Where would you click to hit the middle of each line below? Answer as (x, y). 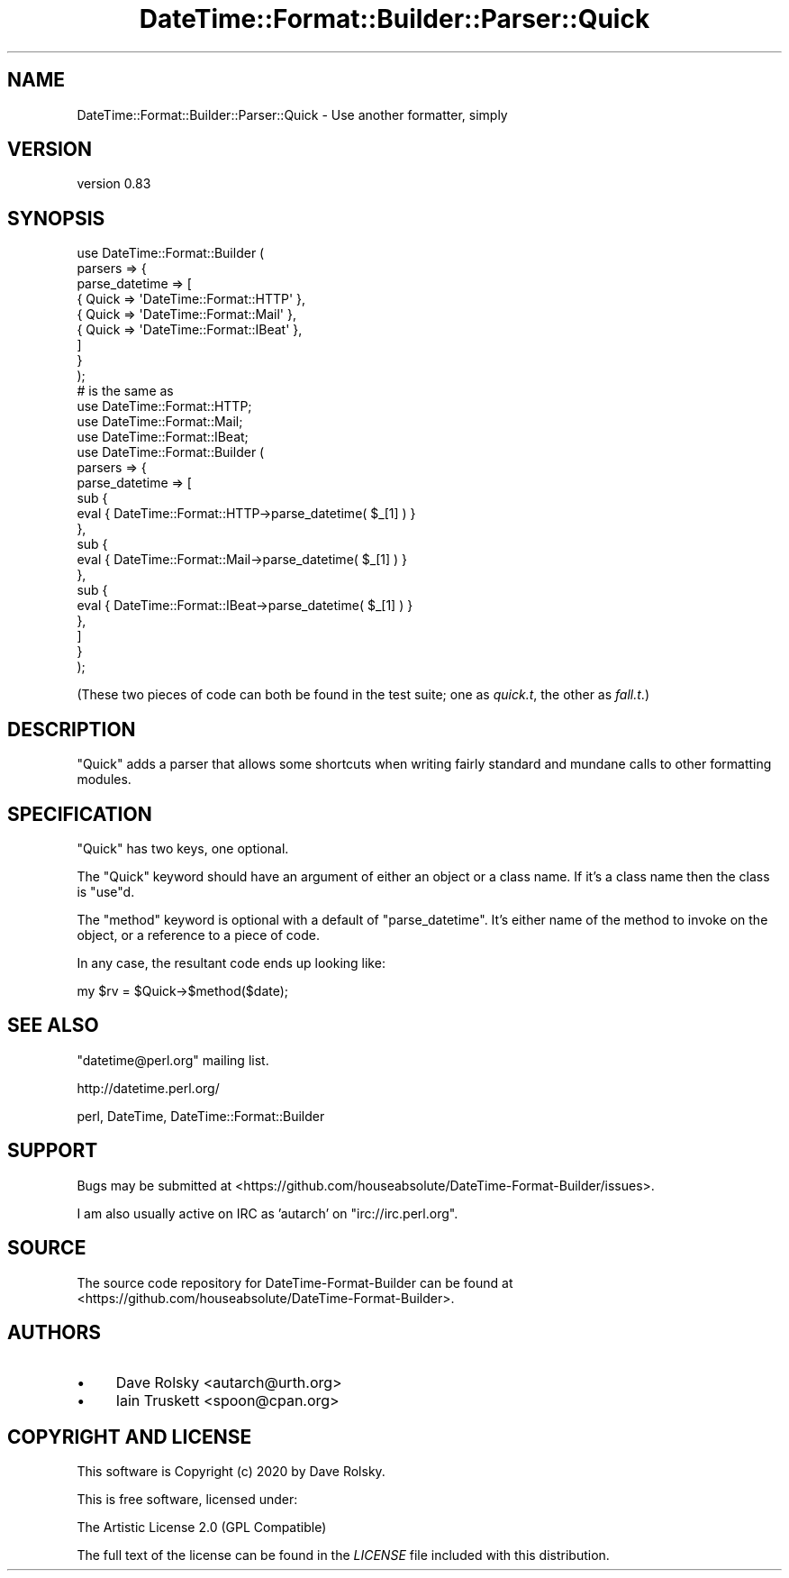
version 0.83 (114, 184)
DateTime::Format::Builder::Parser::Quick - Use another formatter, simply (292, 114)
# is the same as (125, 391)
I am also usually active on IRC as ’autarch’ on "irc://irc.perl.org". (268, 1213)
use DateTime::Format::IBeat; (163, 437)
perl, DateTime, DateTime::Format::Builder (201, 1116)
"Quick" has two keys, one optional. (183, 848)
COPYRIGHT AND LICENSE (130, 1437)
